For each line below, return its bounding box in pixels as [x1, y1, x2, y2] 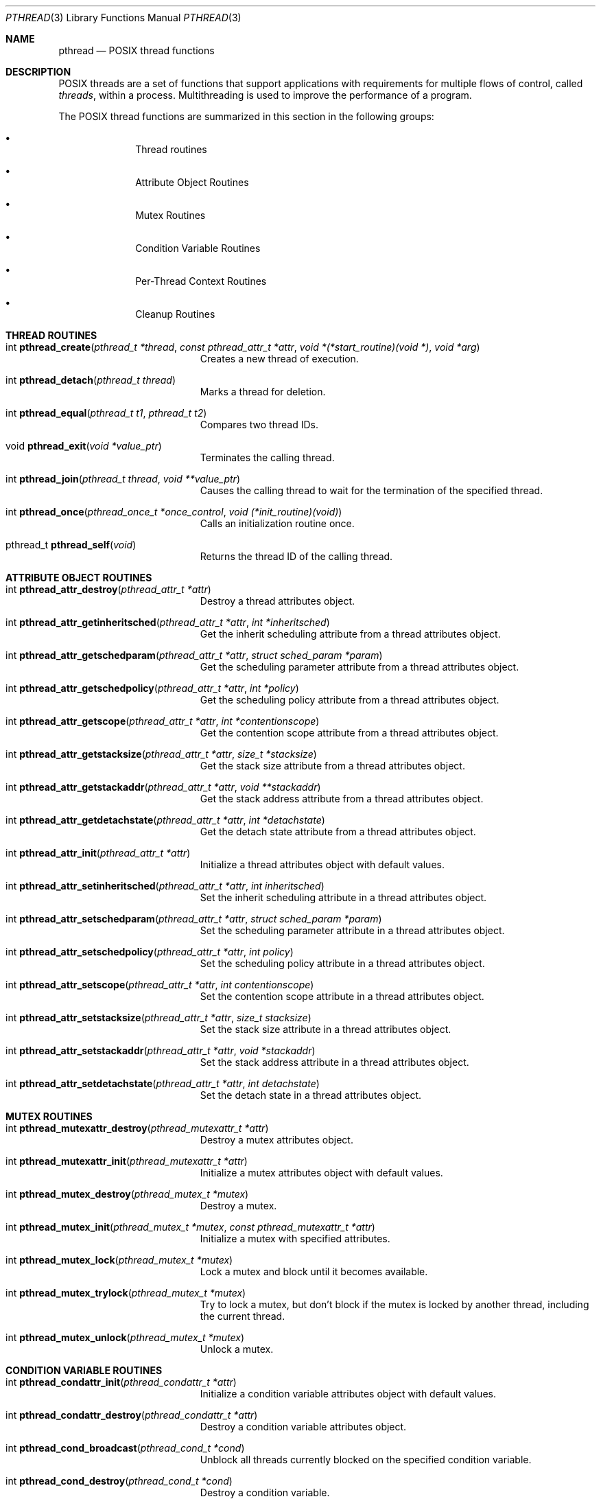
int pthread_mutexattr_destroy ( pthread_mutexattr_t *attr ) [5, 1122, 269, 1134]
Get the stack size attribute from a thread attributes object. [200, 760, 465, 771]
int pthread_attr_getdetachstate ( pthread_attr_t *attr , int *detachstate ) [5, 814, 325, 826]
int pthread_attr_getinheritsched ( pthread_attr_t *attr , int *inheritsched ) [5, 616, 330, 628]
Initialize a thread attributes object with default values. [200, 859, 445, 870]
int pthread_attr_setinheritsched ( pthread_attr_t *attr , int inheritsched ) [5, 880, 325, 892]
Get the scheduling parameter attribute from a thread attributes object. [200, 661, 519, 673]
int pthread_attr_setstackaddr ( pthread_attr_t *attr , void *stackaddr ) [5, 1045, 316, 1056]
